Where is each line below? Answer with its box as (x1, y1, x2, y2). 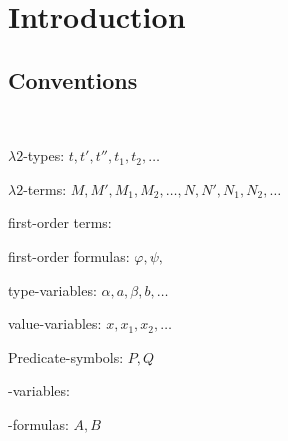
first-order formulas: (8, 245, 130, 266)
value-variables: (8, 313, 102, 334)
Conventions (8, 64, 138, 95)
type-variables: (8, 279, 97, 300)
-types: (23, 145, 65, 166)
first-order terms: (8, 212, 112, 233)
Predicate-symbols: (8, 346, 124, 367)
